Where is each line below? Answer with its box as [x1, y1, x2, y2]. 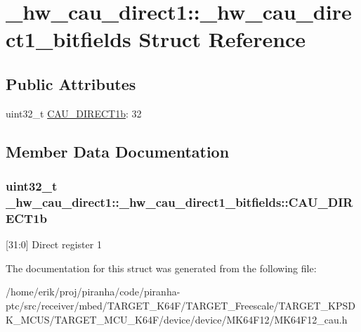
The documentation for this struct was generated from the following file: [6, 260, 317, 275]
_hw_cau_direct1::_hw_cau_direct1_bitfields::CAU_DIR [6, 193, 353, 210]
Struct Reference [138, 25, 306, 53]
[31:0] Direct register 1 [6, 237, 102, 252]
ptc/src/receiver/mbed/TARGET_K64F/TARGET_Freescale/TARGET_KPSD [6, 298, 355, 312]
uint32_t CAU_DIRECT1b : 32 [6, 106, 142, 120]
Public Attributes [6, 72, 136, 94]
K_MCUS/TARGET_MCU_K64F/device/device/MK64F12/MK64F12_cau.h [6, 312, 348, 326]
